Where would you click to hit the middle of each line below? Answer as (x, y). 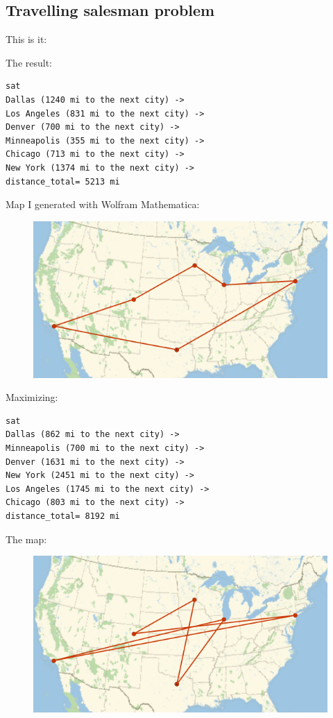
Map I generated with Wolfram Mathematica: (103, 204)
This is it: (26, 39)
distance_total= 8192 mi (63, 516)
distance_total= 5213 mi (63, 181)
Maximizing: (32, 397)
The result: (29, 62)
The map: (26, 539)
